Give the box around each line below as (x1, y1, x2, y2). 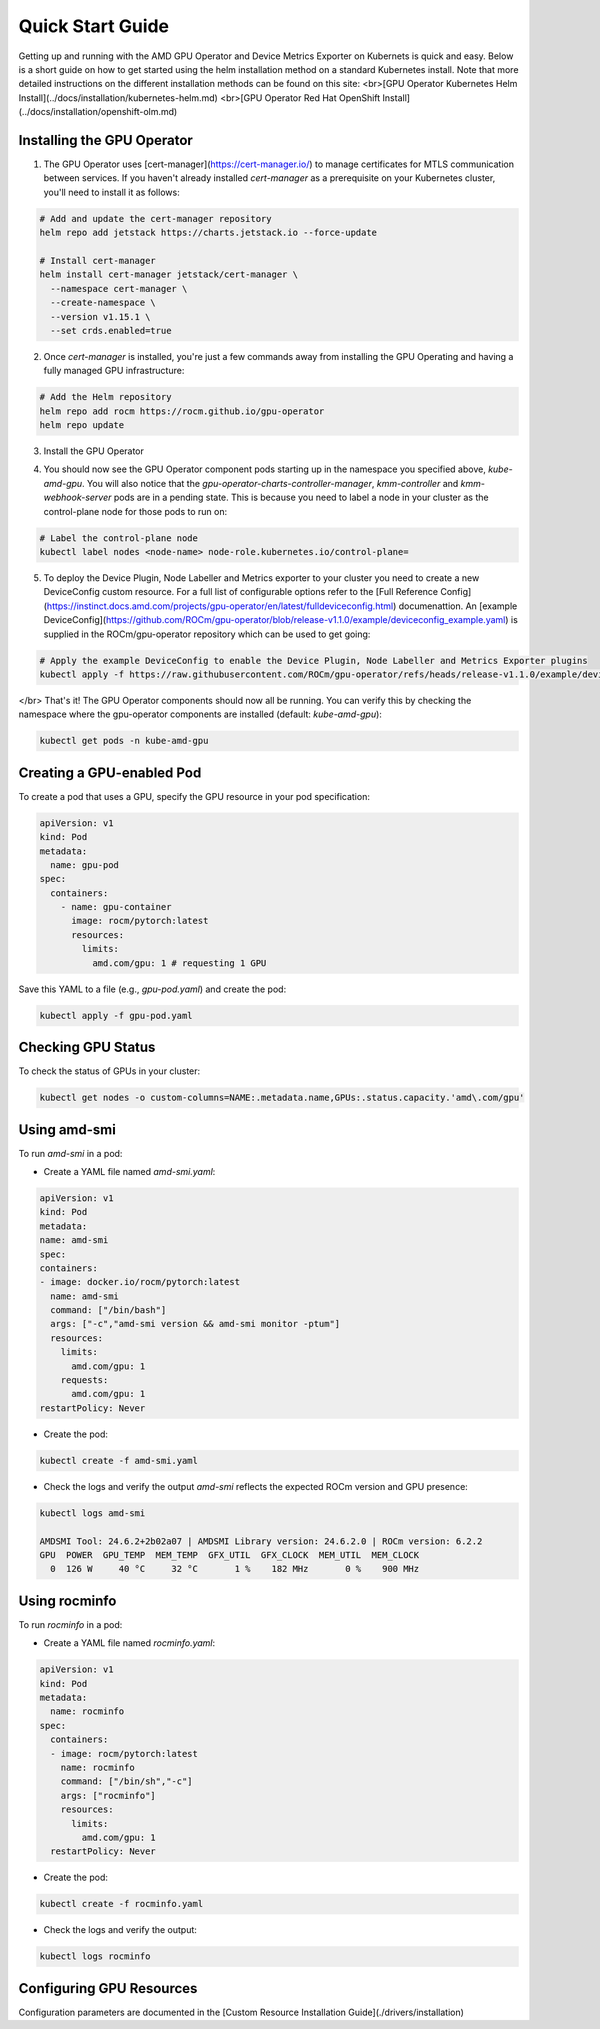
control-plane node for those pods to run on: (43, 505, 228, 517)
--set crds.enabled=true (50, 325, 172, 336)
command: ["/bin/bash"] (50, 1305, 167, 1316)
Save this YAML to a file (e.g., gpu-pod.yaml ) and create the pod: (18, 983, 287, 995)
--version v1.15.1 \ (50, 311, 151, 322)
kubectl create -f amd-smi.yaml (39, 1455, 199, 1466)
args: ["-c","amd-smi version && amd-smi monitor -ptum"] (50, 1318, 341, 1330)
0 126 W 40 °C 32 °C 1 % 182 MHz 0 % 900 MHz (50, 1563, 420, 1575)
